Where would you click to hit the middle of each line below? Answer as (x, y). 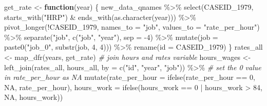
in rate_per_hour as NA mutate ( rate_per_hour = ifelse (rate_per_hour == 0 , (130, 77)
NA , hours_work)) (34, 97)
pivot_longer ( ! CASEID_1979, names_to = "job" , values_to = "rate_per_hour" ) (132, 27)
